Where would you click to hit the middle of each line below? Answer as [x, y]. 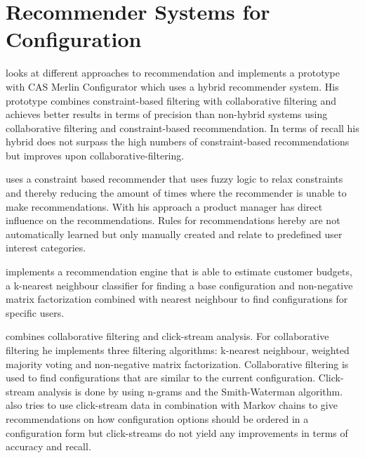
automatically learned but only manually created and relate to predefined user [174, 234]
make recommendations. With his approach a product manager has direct [164, 206]
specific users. [35, 312]
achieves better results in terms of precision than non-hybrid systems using [167, 114]
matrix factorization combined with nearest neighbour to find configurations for [177, 299]
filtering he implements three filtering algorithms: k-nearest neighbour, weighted [178, 350]
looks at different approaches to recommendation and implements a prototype [173, 73]
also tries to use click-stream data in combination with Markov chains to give [172, 405]
